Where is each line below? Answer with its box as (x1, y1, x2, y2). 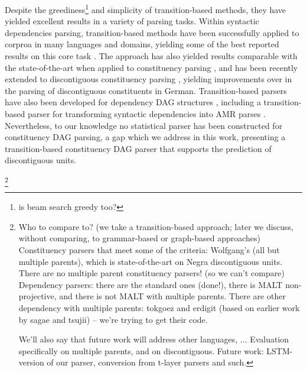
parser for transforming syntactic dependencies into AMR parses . (27, 108, 266, 119)
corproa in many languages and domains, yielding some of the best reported (5, 38, 279, 50)
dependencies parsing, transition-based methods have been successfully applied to (5, 26, 299, 38)
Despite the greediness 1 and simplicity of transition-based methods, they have (5, 2, 286, 15)
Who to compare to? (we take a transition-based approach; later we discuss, (18, 220, 294, 232)
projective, (18, 290, 57, 302)
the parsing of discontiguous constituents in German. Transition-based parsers (5, 84, 287, 96)
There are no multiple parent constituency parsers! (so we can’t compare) (18, 267, 285, 279)
